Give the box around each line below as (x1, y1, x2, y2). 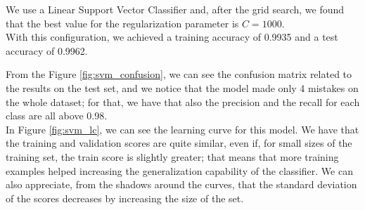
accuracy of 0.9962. (6, 43, 88, 58)
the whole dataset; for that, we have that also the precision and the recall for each (6, 94, 360, 109)
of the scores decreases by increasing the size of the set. (6, 190, 244, 205)
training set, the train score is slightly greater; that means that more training (6, 149, 339, 164)
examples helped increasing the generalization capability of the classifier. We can (6, 163, 353, 178)
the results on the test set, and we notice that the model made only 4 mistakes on (6, 80, 359, 95)
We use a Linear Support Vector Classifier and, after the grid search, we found (6, 2, 345, 16)
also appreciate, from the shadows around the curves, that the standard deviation (6, 177, 357, 192)
